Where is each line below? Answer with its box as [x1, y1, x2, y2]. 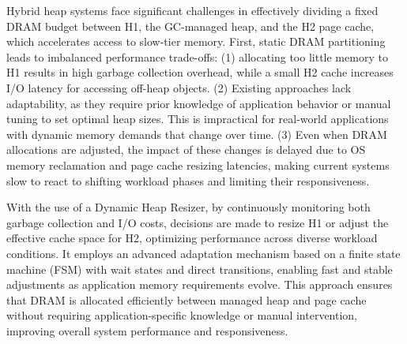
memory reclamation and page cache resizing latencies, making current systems [6, 156, 390, 173]
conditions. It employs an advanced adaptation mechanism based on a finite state [6, 245, 401, 261]
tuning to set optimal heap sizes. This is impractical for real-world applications [6, 110, 389, 127]
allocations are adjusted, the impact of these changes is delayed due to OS [6, 141, 366, 158]
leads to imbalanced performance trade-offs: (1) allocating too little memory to [6, 48, 388, 65]
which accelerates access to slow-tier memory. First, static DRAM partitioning [6, 33, 386, 50]
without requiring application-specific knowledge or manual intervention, [6, 307, 358, 323]
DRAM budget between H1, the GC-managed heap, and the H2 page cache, [6, 17, 375, 34]
